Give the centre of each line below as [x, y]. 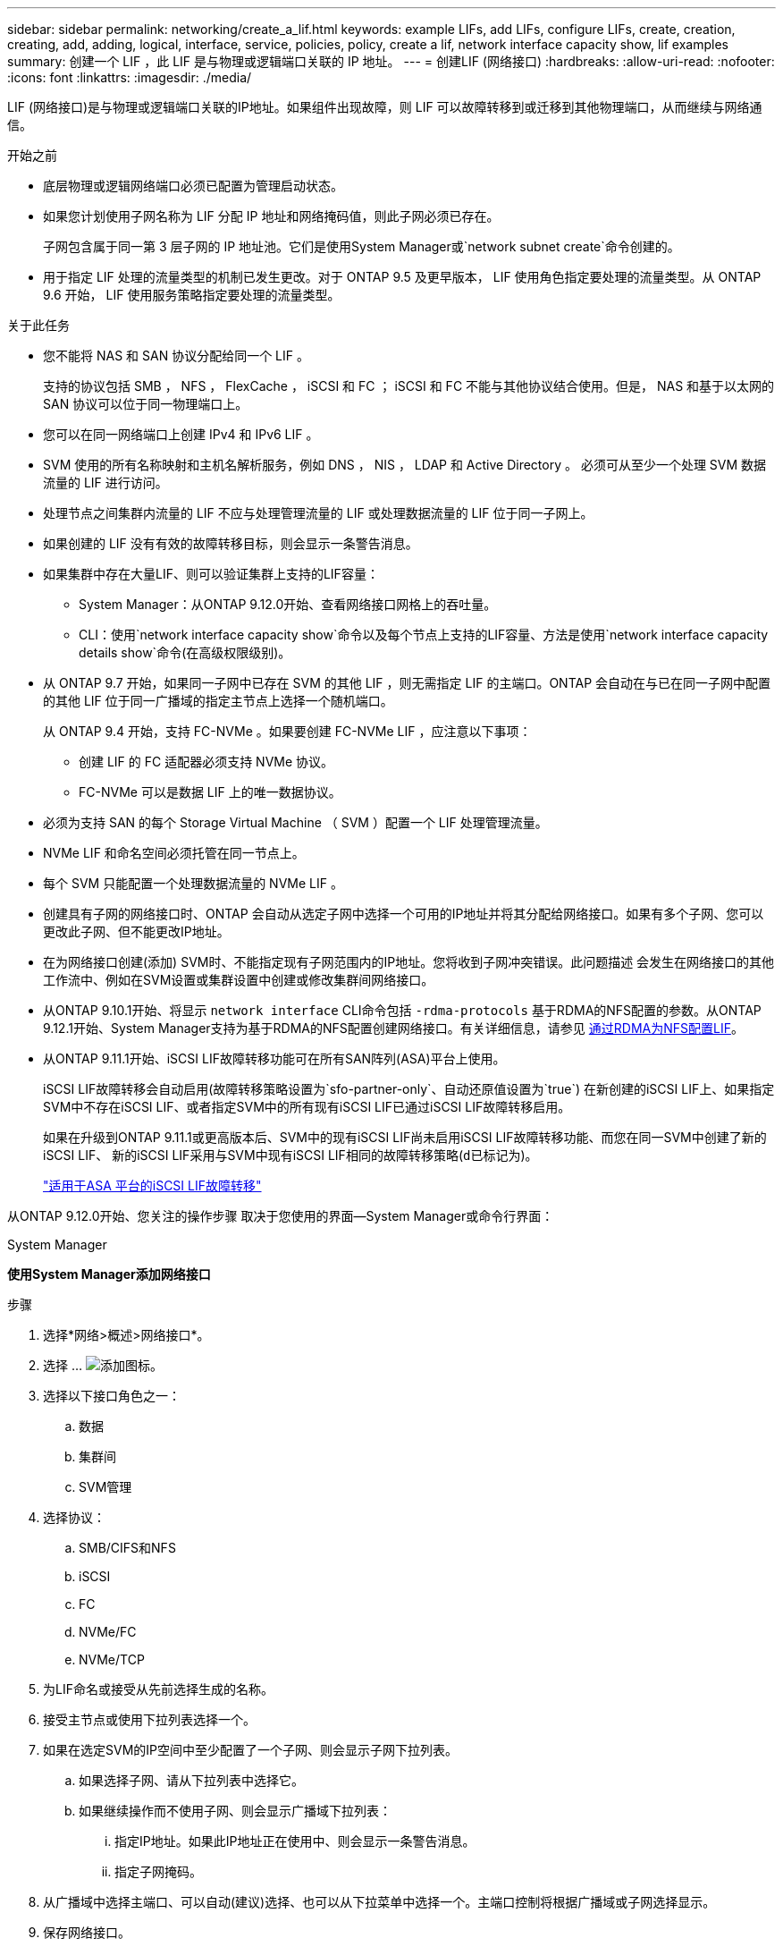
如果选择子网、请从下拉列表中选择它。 [191, 1780]
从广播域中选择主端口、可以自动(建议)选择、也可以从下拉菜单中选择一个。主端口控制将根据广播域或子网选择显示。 [379, 1902]
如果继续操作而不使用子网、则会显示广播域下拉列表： [235, 1811]
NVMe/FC [108, 1632]
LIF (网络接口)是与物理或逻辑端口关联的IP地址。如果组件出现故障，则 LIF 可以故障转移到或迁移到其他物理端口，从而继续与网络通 [385, 107]
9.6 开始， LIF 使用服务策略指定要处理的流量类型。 [192, 295]
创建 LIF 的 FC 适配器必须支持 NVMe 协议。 [206, 762]
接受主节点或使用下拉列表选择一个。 [149, 1719]
